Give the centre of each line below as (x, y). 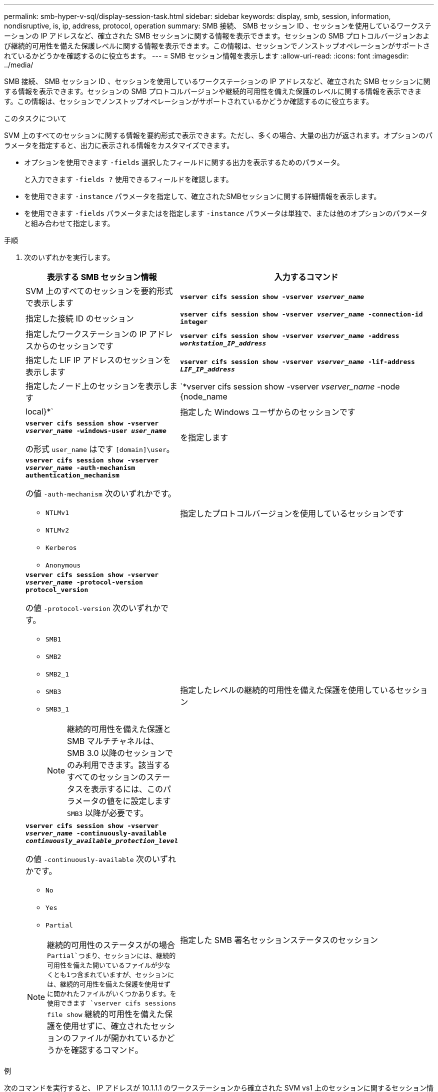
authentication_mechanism (72, 475)
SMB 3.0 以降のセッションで (120, 753)
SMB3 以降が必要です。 (108, 813)
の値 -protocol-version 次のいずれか (93, 608)
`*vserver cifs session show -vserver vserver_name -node (290, 386)
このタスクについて (35, 118)
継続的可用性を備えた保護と (119, 729)
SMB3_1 (57, 709)
